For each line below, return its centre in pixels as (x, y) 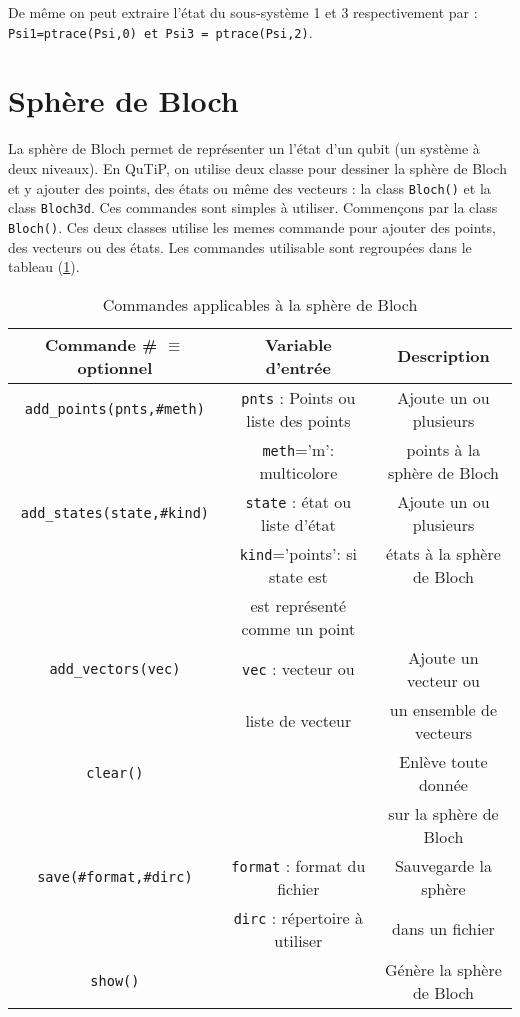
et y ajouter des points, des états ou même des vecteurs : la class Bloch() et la (249, 187)
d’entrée (298, 367)
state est (298, 576)
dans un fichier (443, 929)
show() (115, 980)
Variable (298, 344)
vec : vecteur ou (298, 669)
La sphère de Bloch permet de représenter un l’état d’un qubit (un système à (244, 148)
